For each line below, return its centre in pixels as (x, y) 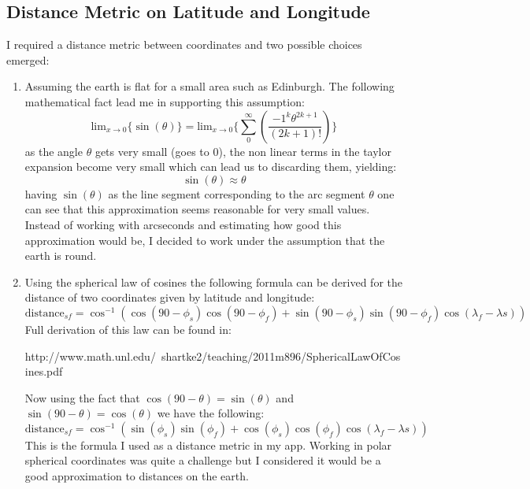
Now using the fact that (82, 397)
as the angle (54, 151)
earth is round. (61, 256)
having (41, 193)
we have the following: (211, 413)
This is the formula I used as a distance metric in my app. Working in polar (208, 445)
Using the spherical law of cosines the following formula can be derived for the (213, 282)
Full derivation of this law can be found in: (128, 329)
